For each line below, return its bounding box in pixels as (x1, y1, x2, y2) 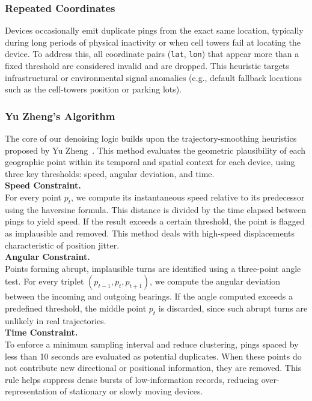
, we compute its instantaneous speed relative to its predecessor (71, 191, 305, 204)
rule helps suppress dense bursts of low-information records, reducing (5, 373, 259, 385)
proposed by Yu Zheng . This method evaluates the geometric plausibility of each (5, 143, 306, 156)
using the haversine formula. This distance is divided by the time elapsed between (5, 203, 307, 216)
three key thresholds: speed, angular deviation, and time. (5, 167, 215, 179)
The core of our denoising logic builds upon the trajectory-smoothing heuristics (5, 132, 297, 145)
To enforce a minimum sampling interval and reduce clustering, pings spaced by (5, 337, 299, 350)
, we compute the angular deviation (150, 275, 281, 288)
